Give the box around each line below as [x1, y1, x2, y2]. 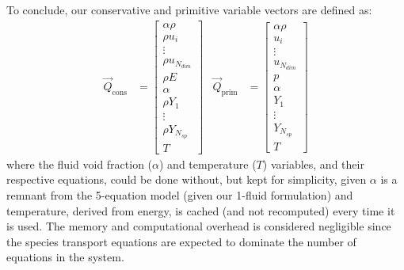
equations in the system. [6, 249, 124, 265]
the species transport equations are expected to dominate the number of [6, 233, 356, 249]
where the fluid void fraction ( [6, 155, 153, 172]
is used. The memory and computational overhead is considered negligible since [6, 218, 391, 234]
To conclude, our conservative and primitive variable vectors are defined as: [6, 2, 372, 17]
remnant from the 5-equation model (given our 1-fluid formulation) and [6, 187, 353, 203]
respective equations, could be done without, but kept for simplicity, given [6, 171, 367, 188]
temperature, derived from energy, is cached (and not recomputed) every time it [6, 202, 395, 219]
